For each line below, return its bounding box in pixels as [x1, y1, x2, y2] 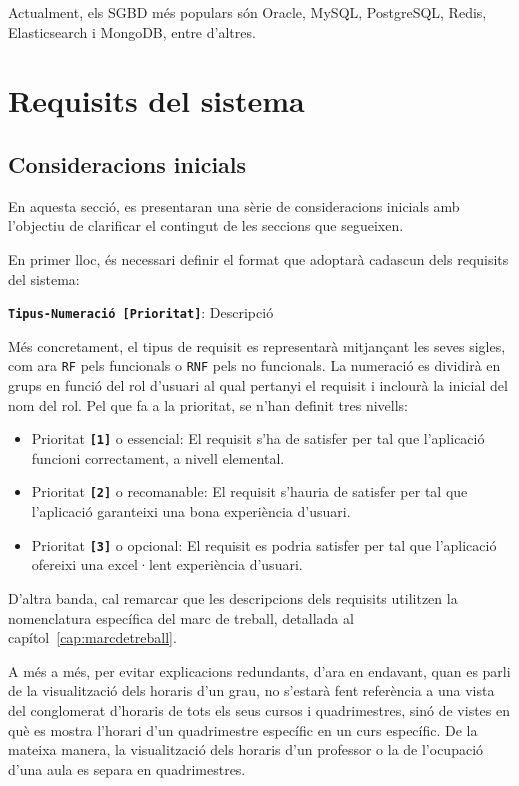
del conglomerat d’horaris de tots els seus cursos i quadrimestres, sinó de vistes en [8, 699, 510, 720]
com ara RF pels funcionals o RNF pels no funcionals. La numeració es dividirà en [8, 355, 501, 376]
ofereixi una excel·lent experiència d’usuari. [31, 554, 303, 575]
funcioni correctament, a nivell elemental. [31, 447, 285, 468]
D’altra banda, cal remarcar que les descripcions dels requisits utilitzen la [8, 587, 458, 608]
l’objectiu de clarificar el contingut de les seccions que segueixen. [8, 215, 404, 236]
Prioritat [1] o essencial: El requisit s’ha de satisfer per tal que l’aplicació [31, 428, 485, 449]
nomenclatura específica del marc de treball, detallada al [8, 607, 354, 628]
